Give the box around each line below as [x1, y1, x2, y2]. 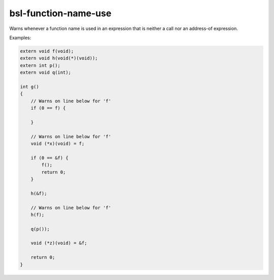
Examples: [9, 35, 31, 41]
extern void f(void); [20, 48, 74, 54]
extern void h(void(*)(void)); [20, 55, 98, 61]
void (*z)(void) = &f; [30, 240, 87, 246]
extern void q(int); [20, 70, 71, 76]
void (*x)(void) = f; [30, 141, 85, 146]
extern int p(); [20, 63, 61, 68]
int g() [20, 84, 39, 89]
